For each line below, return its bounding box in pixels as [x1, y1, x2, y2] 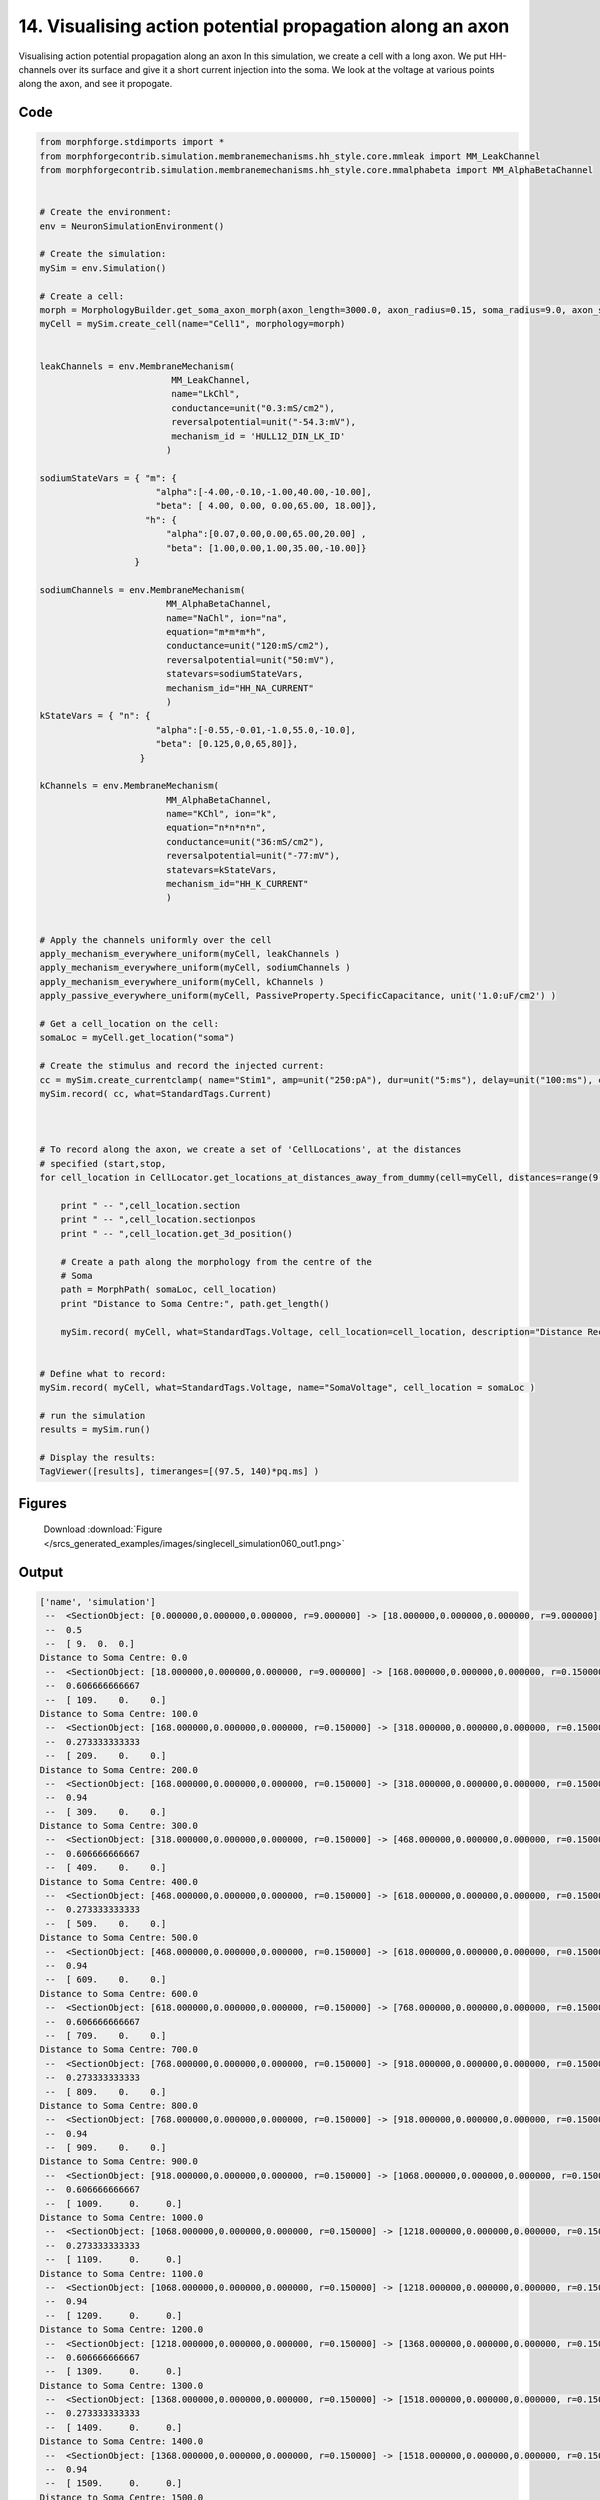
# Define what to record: [39, 1368, 167, 1379]
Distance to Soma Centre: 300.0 [39, 1820, 199, 1832]
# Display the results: [39, 1452, 157, 1464]
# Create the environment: [39, 206, 172, 218]
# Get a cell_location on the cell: [39, 1018, 220, 1029]
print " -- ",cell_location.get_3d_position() [60, 1228, 294, 1239]
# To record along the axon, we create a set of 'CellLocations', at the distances [39, 1144, 462, 1155]
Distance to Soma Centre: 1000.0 [39, 2212, 204, 2224]
